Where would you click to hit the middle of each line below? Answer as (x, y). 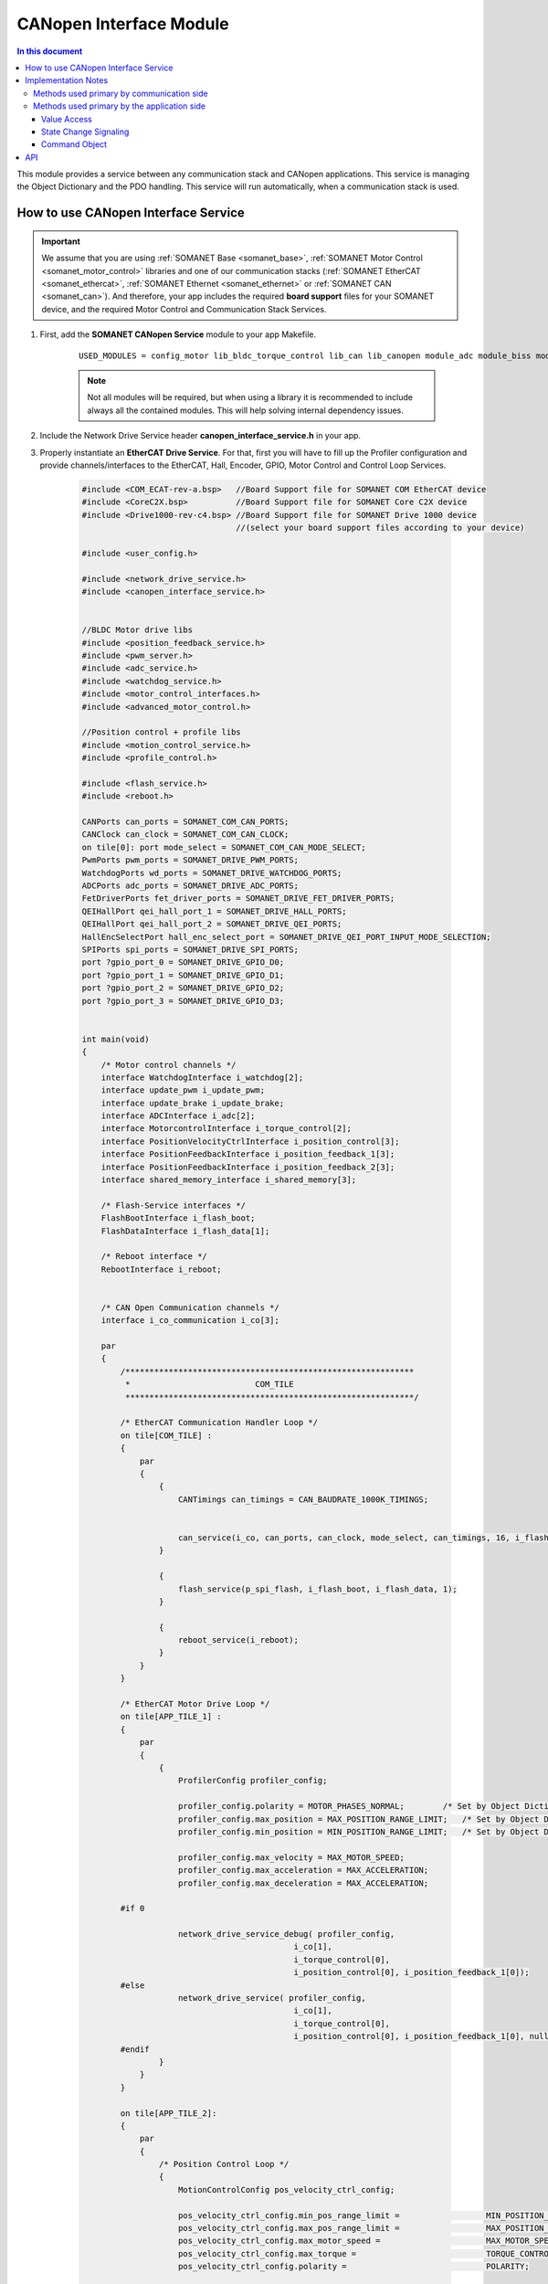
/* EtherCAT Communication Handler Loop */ (219, 1422)
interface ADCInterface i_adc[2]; (178, 1116)
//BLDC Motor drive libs (137, 630)
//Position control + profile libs (161, 732)
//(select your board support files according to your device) (380, 528)
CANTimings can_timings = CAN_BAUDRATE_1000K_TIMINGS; (304, 1499)
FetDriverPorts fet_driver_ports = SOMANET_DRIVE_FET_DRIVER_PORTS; (238, 899)
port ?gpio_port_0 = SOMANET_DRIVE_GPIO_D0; (183, 962)
